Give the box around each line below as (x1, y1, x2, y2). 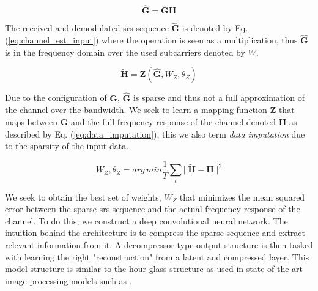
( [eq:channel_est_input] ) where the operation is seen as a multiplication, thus (5, 34, 298, 46)
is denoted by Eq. (182, 21, 248, 34)
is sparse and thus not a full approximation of (133, 91, 305, 104)
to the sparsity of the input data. (5, 139, 129, 152)
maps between (5, 116, 58, 128)
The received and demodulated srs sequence (5, 21, 169, 34)
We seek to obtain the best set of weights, (5, 190, 161, 203)
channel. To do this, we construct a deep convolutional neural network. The (5, 214, 288, 227)
